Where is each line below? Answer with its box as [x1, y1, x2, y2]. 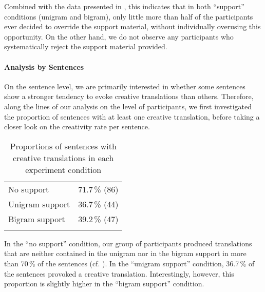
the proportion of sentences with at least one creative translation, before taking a [4, 111, 260, 122]
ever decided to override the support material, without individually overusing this [4, 21, 261, 32]
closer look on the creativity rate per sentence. [4, 121, 150, 132]
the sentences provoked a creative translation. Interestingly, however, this [4, 268, 234, 279]
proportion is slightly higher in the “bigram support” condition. [4, 278, 204, 289]
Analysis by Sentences [4, 61, 84, 72]
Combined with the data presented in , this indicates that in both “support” [4, 1, 244, 11]
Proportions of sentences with [10, 140, 117, 152]
